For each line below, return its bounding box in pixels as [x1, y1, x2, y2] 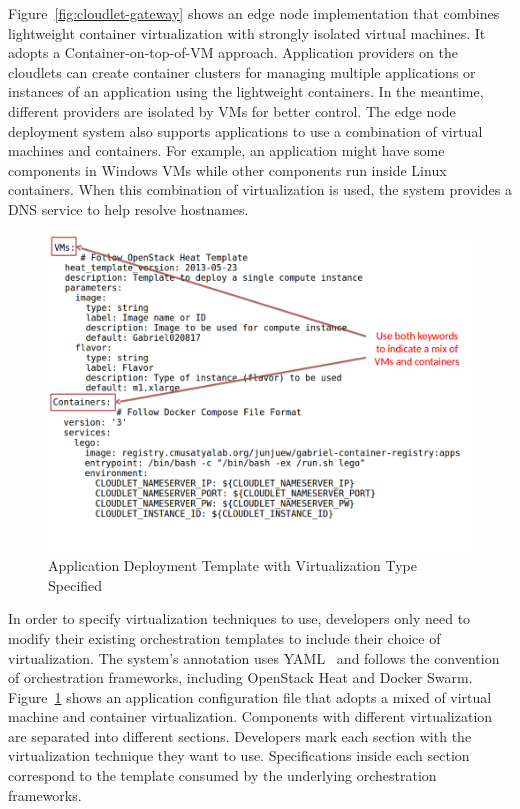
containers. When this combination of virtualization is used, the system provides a [8, 179, 512, 200]
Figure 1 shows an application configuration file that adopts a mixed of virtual [8, 686, 492, 707]
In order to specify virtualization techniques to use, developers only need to [8, 608, 471, 629]
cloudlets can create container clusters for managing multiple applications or [8, 61, 476, 82]
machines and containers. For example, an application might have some [8, 140, 445, 161]
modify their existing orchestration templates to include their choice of [8, 627, 441, 648]
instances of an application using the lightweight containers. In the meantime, [8, 81, 484, 102]
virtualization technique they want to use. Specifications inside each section [8, 745, 470, 766]
